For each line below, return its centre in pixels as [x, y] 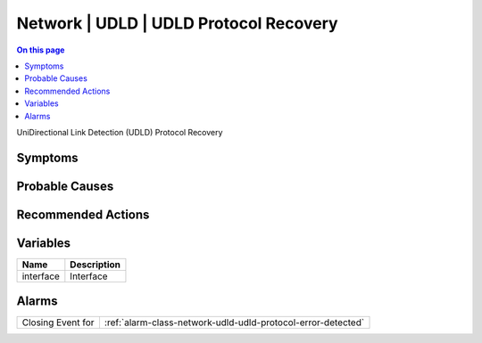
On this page [41, 50]
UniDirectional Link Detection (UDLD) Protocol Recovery [120, 132]
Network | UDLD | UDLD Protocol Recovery [177, 23]
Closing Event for [58, 323]
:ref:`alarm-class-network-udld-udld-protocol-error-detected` [234, 323]
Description [95, 265]
